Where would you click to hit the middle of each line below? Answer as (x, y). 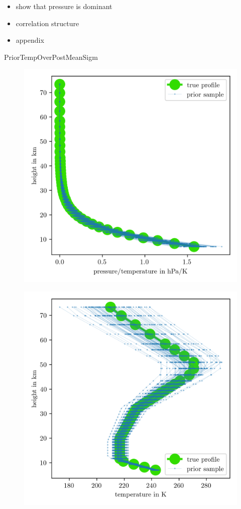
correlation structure (47, 23)
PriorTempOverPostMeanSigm (51, 57)
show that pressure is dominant (64, 6)
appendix (30, 40)
